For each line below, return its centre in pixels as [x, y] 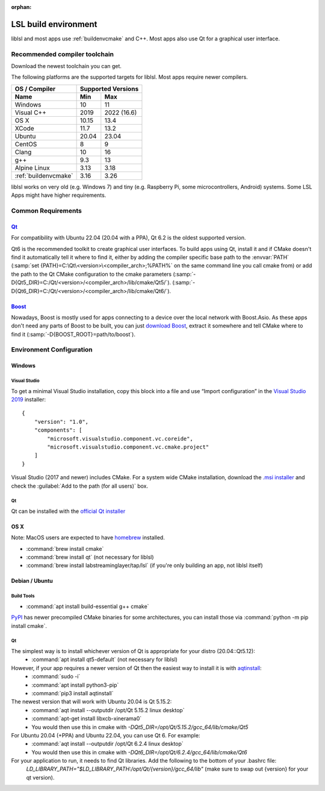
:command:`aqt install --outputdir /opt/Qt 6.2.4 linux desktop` [107, 744]
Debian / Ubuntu [32, 581]
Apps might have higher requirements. [59, 195]
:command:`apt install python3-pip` [75, 685]
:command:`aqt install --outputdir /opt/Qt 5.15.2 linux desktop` [108, 710]
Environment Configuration [52, 350]
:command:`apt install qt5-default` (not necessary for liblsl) [104, 660]
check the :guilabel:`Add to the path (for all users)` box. [80, 486]
